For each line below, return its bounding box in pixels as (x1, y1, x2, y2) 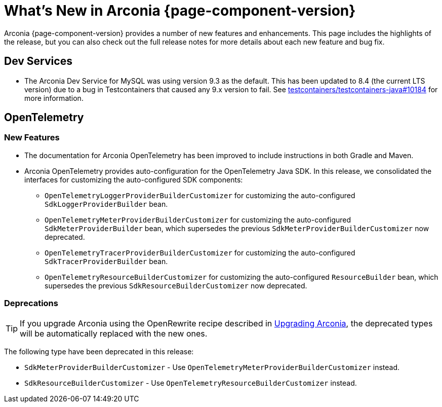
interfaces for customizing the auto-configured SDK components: (24, 175, 243, 184)
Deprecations (4, 298, 58, 309)
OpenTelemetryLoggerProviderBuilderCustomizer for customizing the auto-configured (45, 191, 355, 200)
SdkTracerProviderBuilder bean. (45, 256, 168, 266)
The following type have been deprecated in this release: (4, 347, 194, 356)
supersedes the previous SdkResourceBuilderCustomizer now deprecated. (45, 281, 307, 290)
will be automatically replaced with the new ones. (20, 328, 208, 339)
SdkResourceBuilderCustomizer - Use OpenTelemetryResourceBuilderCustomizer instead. (24, 378, 357, 387)
